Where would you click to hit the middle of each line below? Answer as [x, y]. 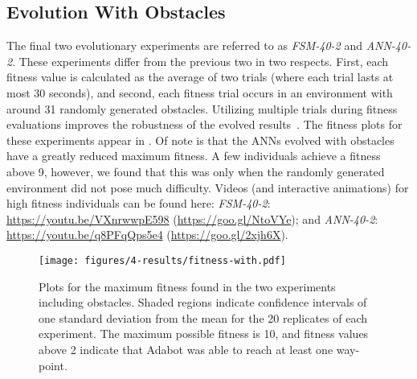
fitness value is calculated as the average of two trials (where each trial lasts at [200, 77]
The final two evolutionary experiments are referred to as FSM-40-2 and [184, 45]
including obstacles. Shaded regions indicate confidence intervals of [203, 302]
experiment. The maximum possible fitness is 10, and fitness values [204, 334]
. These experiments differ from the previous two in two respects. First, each [200, 61]
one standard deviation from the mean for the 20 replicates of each [203, 317]
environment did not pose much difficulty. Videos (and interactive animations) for [208, 187]
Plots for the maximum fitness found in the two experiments [187, 286]
